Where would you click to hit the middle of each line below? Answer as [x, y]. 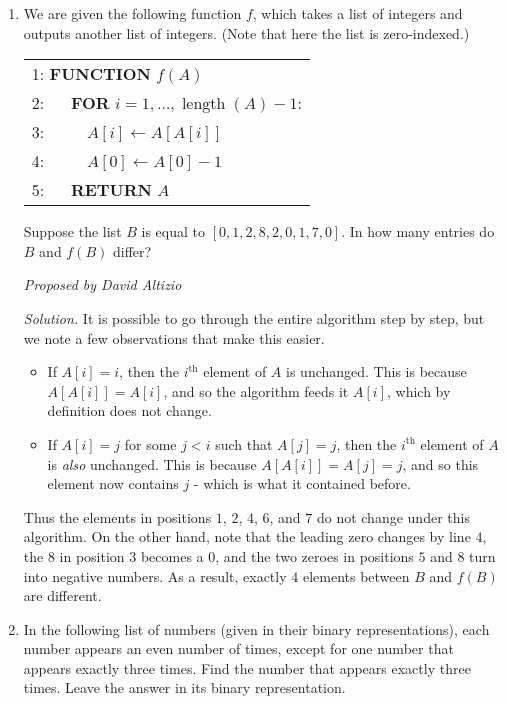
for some [150, 443]
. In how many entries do [418, 231]
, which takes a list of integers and [357, 13]
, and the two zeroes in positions [314, 555]
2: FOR [70, 103]
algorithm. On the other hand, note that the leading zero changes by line [247, 536]
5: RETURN [91, 190]
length [203, 104]
